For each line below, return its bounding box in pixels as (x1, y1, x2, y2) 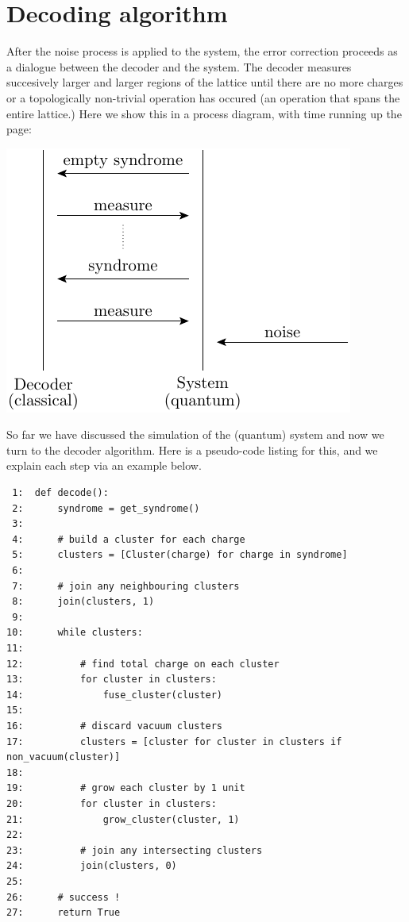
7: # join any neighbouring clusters (12, 580, 240, 592)
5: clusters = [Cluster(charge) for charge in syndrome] (12, 549, 348, 561)
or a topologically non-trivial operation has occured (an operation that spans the (6, 89, 400, 106)
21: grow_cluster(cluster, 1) (6, 813, 240, 825)
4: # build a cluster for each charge (12, 533, 245, 545)
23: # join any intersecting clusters (6, 844, 263, 856)
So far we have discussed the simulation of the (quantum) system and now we (6, 426, 384, 443)
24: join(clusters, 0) (6, 860, 177, 872)
